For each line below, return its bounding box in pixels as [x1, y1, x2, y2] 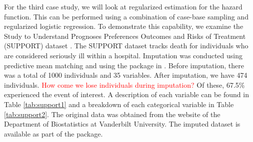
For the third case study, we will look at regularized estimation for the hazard [4, 1, 242, 11]
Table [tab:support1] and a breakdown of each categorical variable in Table [4, 99, 234, 109]
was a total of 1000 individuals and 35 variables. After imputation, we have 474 [4, 70, 247, 80]
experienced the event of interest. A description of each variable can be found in [4, 89, 249, 100]
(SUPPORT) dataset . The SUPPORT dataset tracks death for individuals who [4, 40, 248, 51]
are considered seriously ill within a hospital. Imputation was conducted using [4, 50, 242, 60]
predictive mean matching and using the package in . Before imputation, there [4, 60, 244, 70]
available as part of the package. [4, 128, 103, 139]
